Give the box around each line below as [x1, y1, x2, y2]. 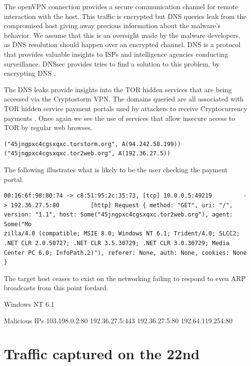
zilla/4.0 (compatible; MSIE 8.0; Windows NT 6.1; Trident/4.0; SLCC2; [4, 230, 240, 237]
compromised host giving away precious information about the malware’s [4, 20, 220, 31]
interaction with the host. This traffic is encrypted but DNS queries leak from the [4, 11, 247, 21]
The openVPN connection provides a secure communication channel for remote [4, 1, 238, 11]
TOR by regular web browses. [4, 122, 93, 133]
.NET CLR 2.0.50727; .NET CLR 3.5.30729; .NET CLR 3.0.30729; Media [4, 240, 230, 247]
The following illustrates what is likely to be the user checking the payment [4, 164, 228, 174]
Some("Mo [4, 220, 32, 228]
